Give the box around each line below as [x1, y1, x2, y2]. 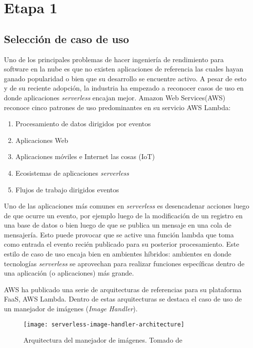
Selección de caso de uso [4, 31, 129, 46]
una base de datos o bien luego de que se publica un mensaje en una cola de [4, 220, 232, 230]
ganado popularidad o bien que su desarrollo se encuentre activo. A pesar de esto [4, 73, 247, 83]
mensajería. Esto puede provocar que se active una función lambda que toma [4, 229, 234, 239]
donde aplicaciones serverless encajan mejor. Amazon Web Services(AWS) [4, 92, 226, 102]
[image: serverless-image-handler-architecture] [23, 321, 185, 328]
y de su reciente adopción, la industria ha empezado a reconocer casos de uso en [4, 83, 244, 93]
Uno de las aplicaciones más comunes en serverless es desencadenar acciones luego [4, 201, 250, 211]
